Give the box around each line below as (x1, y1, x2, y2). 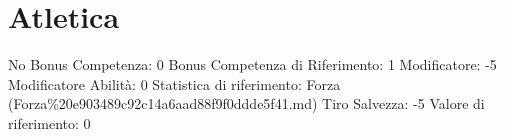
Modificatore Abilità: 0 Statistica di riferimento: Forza (8, 73, 341, 94)
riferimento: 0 (8, 112, 91, 133)
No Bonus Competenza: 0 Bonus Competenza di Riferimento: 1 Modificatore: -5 (8, 54, 497, 75)
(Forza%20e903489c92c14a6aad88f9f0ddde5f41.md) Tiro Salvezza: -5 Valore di (8, 93, 485, 114)
